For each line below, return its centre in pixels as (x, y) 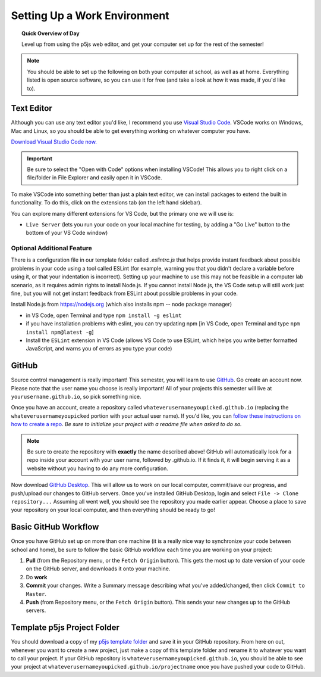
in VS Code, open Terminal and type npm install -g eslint (104, 315)
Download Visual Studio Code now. (54, 142)
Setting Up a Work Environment (90, 15)
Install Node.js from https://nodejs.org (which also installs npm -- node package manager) (122, 305)
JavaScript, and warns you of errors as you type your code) (99, 349)
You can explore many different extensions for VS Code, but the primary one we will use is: (122, 213)
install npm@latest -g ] (60, 332)
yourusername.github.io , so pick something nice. (76, 397)
